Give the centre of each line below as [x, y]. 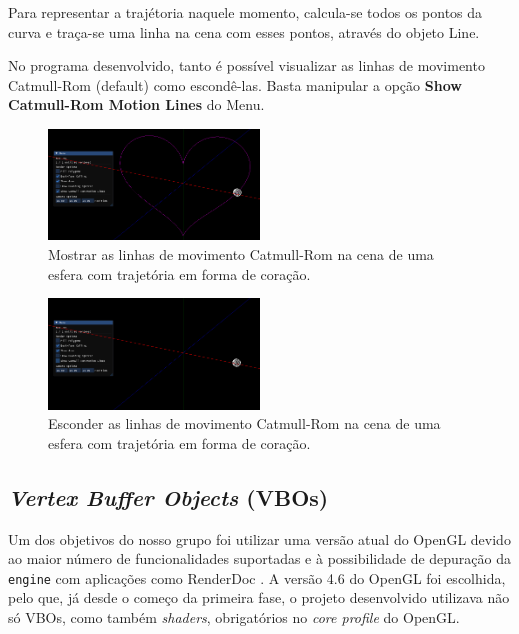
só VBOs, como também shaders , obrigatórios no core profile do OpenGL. [234, 617]
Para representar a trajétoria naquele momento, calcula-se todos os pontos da [245, 12]
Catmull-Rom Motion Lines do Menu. [136, 104]
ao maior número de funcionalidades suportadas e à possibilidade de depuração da [260, 558]
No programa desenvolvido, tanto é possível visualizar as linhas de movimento [246, 65]
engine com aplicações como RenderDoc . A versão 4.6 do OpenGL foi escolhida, [257, 577]
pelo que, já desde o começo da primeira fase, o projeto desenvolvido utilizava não [259, 597]
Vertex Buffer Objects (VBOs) [168, 496]
